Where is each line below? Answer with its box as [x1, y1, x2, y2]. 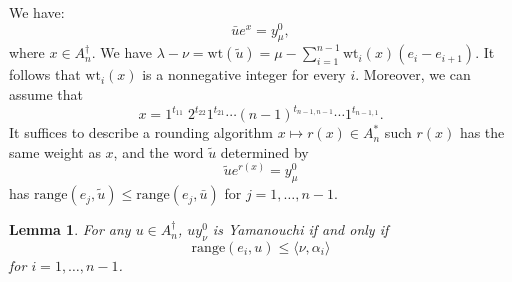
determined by [220, 141, 309, 162]
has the [459, 122, 505, 143]
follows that [9, 64, 81, 85]
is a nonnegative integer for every [142, 64, 346, 85]
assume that [9, 84, 84, 105]
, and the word [113, 141, 204, 162]
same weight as [9, 141, 101, 162]
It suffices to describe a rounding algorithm [9, 122, 274, 143]
